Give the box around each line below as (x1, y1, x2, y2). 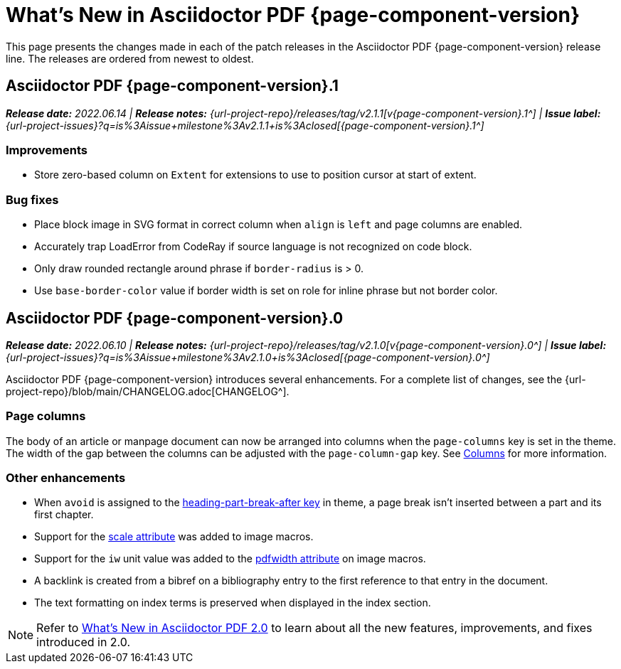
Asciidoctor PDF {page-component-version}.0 (6, 309, 344, 327)
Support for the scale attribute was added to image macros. (34, 530, 314, 543)
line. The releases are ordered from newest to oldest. (6, 52, 254, 65)
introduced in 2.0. (36, 635, 131, 650)
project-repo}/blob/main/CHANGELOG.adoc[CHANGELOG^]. (6, 385, 290, 397)
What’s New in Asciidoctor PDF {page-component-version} (6, 3, 580, 27)
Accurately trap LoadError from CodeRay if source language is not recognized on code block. (34, 240, 472, 253)
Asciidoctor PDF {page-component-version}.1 (6, 77, 339, 95)
